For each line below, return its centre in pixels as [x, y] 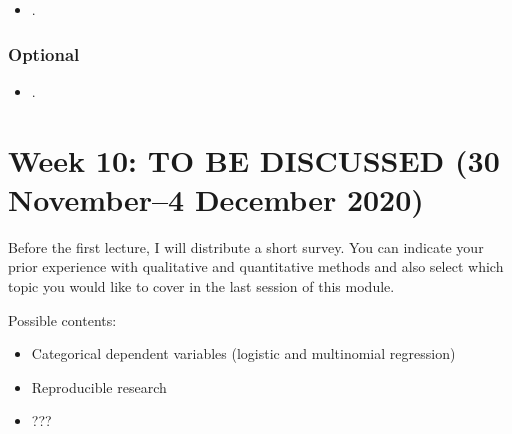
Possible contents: [62, 319]
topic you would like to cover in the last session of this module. [201, 285]
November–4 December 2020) [216, 198]
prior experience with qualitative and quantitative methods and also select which [256, 266]
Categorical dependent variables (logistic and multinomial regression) [243, 353]
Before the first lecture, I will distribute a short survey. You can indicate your [246, 246]
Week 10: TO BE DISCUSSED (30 [254, 159]
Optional [44, 53]
